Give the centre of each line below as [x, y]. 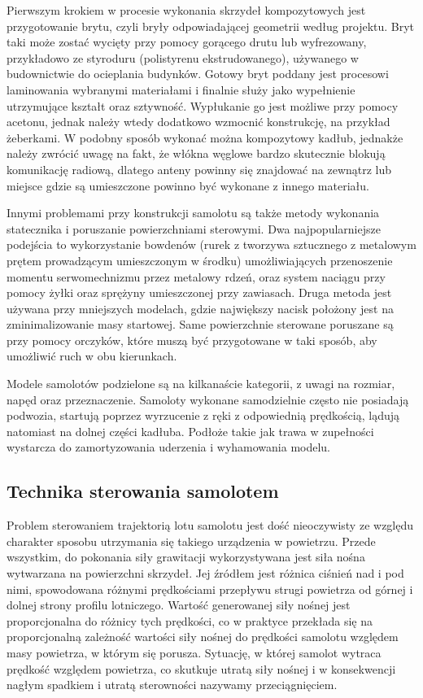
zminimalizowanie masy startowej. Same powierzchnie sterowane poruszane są [200, 324]
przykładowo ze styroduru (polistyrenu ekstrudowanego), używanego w [183, 57]
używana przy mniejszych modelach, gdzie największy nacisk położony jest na [200, 308]
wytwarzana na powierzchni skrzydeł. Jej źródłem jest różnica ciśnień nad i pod [205, 573]
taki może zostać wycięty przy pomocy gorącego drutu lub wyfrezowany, [187, 42]
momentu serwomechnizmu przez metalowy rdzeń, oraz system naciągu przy [196, 276]
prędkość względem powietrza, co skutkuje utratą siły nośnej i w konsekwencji [201, 668]
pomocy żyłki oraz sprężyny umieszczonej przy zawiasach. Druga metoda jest [199, 292]
